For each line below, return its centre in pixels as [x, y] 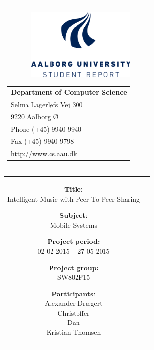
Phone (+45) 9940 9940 [46, 128]
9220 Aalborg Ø [35, 117]
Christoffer [74, 312]
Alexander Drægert [74, 303]
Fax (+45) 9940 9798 [42, 141]
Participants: [74, 293]
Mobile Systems [74, 225]
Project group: [74, 267]
